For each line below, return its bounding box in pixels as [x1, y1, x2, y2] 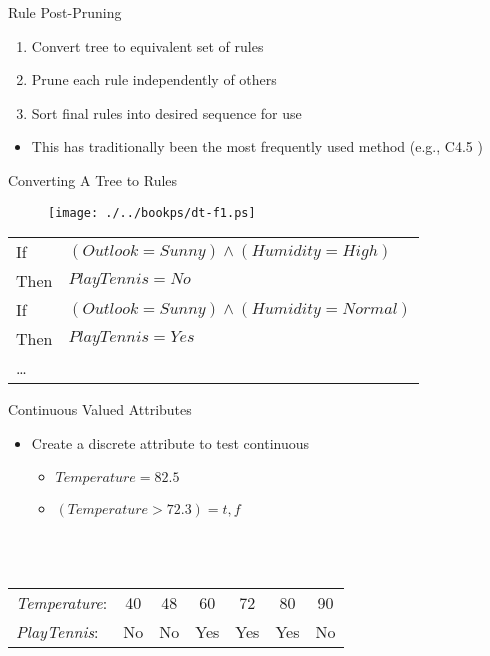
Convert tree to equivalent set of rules [31, 35, 264, 56]
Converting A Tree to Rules [8, 169, 178, 190]
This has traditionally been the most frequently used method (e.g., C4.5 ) [31, 136, 483, 157]
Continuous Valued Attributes [8, 399, 192, 420]
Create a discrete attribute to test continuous [31, 432, 310, 453]
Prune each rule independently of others [31, 69, 277, 90]
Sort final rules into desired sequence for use [31, 102, 302, 123]
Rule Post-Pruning [8, 2, 122, 22]
